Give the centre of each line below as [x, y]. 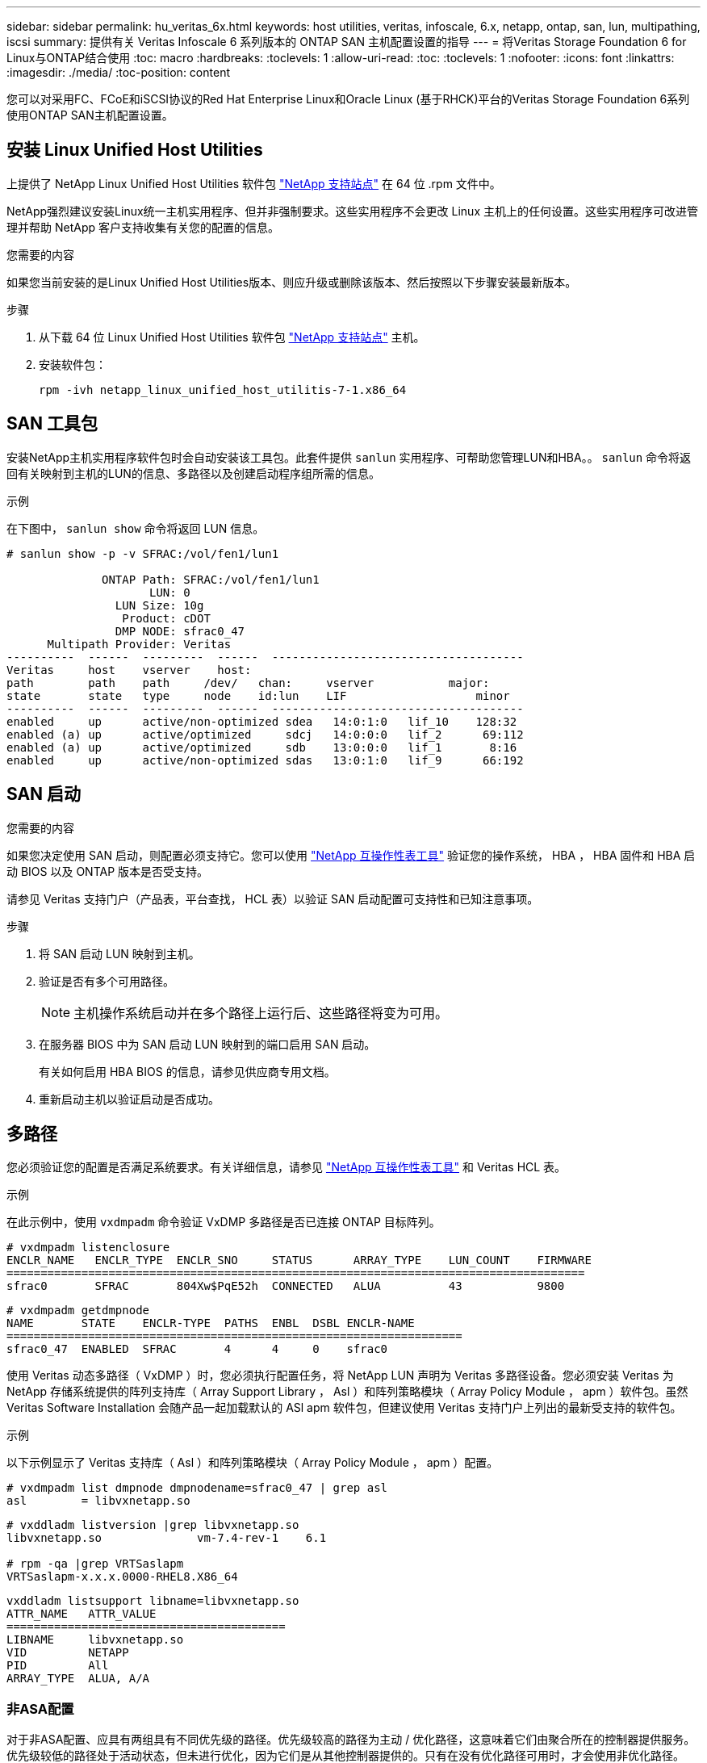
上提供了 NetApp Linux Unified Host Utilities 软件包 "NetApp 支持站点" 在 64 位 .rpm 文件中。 [254, 183]
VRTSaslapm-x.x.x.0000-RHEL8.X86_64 [122, 1577]
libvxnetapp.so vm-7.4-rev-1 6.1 [167, 1538]
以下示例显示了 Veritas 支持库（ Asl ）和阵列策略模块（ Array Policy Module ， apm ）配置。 [253, 1463]
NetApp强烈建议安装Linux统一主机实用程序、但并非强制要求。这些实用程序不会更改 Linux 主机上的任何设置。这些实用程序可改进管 [352, 211]
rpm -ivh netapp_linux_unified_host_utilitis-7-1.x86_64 [223, 389]
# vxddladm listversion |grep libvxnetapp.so [153, 1525]
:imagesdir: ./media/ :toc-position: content [118, 72]
